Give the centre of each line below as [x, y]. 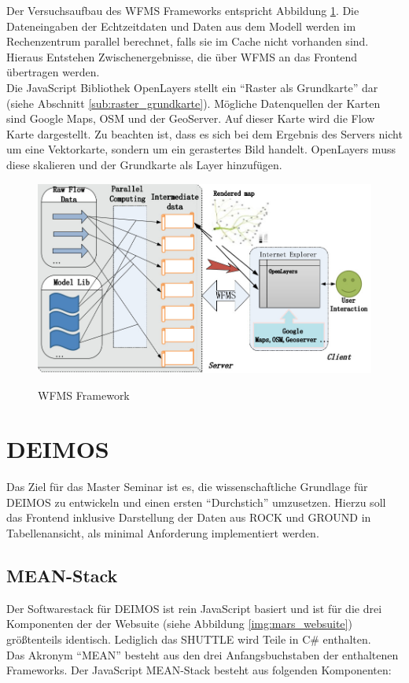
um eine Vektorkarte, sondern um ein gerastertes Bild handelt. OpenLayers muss [201, 149]
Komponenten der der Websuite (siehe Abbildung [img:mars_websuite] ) [179, 624]
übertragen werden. [53, 72]
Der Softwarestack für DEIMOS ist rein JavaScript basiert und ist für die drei [194, 608]
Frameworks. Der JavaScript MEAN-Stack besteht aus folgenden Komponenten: [199, 670]
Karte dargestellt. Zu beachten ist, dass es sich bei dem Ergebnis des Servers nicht [204, 133]
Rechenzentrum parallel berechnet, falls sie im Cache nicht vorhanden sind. [188, 41]
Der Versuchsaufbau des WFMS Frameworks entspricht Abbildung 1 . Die [183, 10]
